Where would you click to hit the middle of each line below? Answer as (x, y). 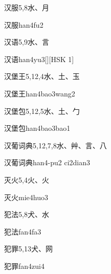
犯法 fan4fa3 (23, 231)
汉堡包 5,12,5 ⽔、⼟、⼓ (42, 111)
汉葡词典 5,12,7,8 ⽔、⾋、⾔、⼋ (55, 145)
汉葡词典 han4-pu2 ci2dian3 (47, 162)
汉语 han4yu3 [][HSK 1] (39, 59)
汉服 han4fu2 (24, 24)
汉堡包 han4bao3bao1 (37, 128)
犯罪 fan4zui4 (24, 266)
